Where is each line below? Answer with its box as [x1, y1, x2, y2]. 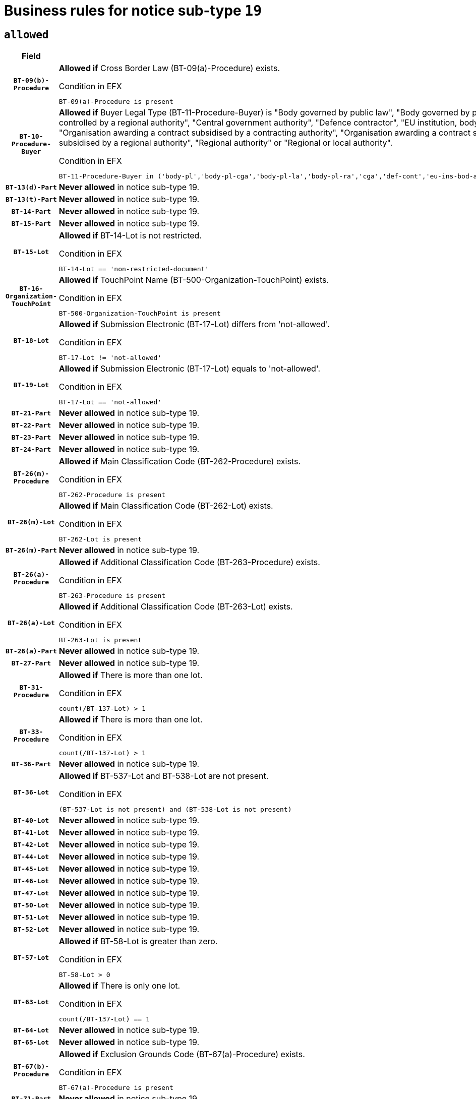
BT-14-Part [11, 207, 51, 215]
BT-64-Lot [13, 1026, 49, 1034]
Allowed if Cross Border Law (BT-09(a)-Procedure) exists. [58, 63, 280, 74]
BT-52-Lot [13, 925, 49, 933]
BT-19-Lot [13, 381, 49, 389]
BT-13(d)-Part [6, 183, 57, 191]
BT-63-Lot [13, 998, 49, 1006]
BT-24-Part [11, 445, 51, 453]
